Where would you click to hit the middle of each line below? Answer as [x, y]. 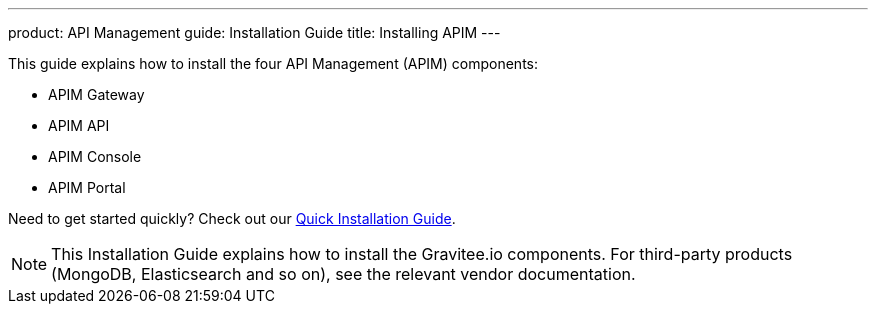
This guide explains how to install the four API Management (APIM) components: [273, 63]
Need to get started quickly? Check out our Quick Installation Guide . [232, 218]
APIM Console [95, 156]
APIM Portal [87, 187]
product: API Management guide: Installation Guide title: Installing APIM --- [254, 32]
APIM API [79, 125]
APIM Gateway [96, 94]
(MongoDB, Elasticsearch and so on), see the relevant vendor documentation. [343, 274]
